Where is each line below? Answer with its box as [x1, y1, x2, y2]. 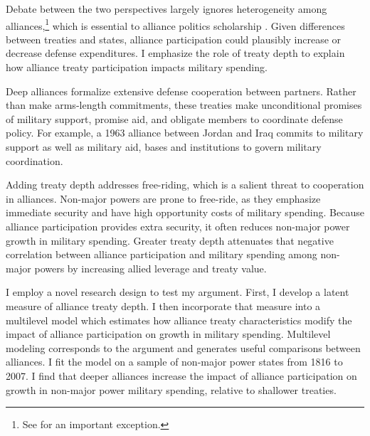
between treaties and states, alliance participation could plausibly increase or [6, 31, 342, 46]
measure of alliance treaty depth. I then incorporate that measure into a [6, 298, 321, 313]
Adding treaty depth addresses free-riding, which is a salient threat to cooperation [6, 177, 364, 192]
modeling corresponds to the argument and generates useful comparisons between [6, 340, 361, 355]
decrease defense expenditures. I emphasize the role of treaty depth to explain [6, 46, 345, 60]
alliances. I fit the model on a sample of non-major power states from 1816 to [6, 354, 343, 369]
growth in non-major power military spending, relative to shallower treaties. [6, 382, 337, 397]
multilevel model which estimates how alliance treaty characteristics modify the [6, 312, 352, 327]
